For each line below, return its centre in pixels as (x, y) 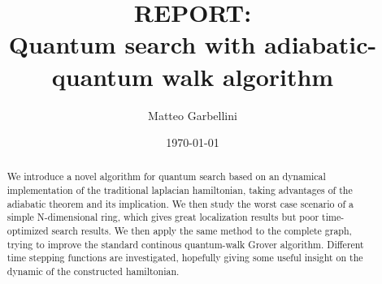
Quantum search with (132, 44)
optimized (28, 231)
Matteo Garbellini (193, 115)
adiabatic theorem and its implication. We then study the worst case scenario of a (180, 203)
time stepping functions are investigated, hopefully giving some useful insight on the (185, 258)
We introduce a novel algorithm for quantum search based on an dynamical (166, 176)
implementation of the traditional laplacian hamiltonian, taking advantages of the (180, 190)
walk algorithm (248, 76)
